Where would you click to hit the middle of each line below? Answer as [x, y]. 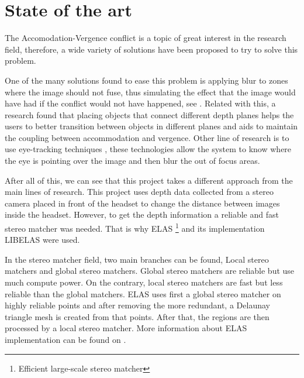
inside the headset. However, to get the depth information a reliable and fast [142, 214]
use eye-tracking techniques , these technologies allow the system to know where [148, 149]
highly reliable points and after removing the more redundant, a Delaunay [137, 305]
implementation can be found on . [65, 340]
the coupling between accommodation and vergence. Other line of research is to [147, 137]
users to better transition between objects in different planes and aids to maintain [151, 126]
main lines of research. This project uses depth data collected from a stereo [139, 192]
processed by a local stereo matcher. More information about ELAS [126, 328]
